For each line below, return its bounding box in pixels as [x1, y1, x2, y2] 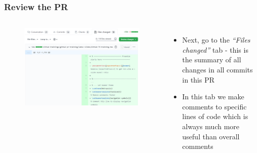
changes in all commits [182, 64, 253, 74]
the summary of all [182, 54, 241, 65]
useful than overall [182, 131, 240, 141]
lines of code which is [182, 111, 248, 122]
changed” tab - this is [182, 44, 248, 55]
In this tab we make [182, 91, 244, 102]
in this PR [182, 74, 215, 85]
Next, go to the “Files [182, 34, 250, 45]
